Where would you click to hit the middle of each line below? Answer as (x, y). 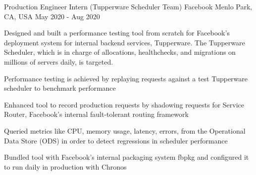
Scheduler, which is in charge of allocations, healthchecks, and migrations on (120, 52)
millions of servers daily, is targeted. (59, 61)
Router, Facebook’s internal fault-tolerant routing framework (96, 114)
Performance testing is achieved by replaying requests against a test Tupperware (126, 78)
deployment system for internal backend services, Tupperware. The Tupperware (125, 42)
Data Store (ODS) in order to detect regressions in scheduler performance (116, 140)
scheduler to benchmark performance (60, 88)
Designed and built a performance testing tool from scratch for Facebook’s (117, 33)
